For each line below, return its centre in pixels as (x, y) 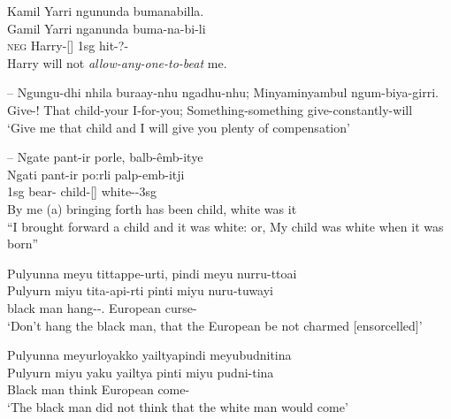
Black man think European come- (99, 389)
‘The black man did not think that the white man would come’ (178, 406)
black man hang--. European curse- (102, 307)
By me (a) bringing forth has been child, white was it (152, 208)
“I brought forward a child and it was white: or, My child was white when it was (225, 226)
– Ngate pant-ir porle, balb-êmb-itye (105, 157)
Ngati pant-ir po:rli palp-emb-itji (96, 174)
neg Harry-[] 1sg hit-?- (68, 46)
